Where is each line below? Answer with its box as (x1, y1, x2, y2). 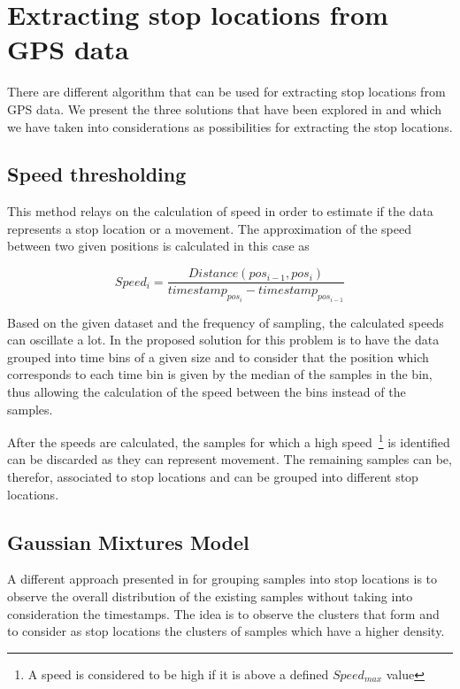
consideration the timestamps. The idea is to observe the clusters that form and (7, 604, 440, 623)
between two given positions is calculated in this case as (7, 236, 310, 255)
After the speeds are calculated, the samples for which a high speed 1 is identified (7, 430, 450, 451)
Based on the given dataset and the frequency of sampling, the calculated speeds (7, 313, 444, 331)
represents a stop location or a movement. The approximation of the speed (7, 219, 411, 237)
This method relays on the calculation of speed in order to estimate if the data (7, 202, 433, 221)
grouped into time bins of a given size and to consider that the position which (7, 347, 429, 366)
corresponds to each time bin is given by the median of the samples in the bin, (7, 365, 433, 383)
